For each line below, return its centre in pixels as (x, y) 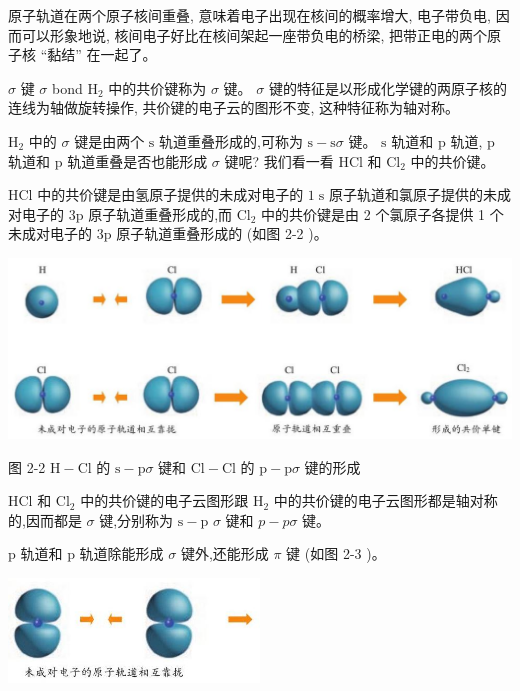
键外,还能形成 (224, 553)
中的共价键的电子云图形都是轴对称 (385, 500)
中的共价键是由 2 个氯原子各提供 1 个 (382, 213)
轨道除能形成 (121, 553)
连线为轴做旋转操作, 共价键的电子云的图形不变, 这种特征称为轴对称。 (234, 107)
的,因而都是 (45, 519)
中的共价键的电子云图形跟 (164, 500)
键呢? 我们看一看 (279, 160)
